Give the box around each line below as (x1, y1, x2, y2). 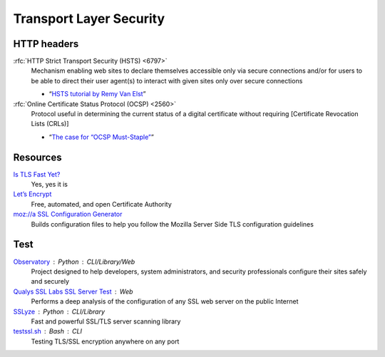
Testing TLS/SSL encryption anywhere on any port (31, 337, 180, 346)
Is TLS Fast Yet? (13, 170, 61, 178)
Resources (13, 151, 62, 163)
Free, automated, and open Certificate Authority (31, 200, 173, 208)
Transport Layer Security (13, 11, 165, 26)
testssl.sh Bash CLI (13, 327, 82, 336)
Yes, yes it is (31, 180, 68, 189)
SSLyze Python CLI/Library (13, 307, 106, 316)
